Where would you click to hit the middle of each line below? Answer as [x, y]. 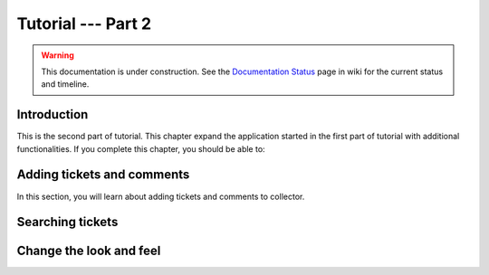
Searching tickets [67, 222]
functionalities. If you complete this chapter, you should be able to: [141, 148]
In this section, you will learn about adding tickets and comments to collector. [161, 196]
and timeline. [65, 84]
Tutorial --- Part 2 [84, 24]
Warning [58, 55]
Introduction [53, 114]
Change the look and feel [89, 251]
